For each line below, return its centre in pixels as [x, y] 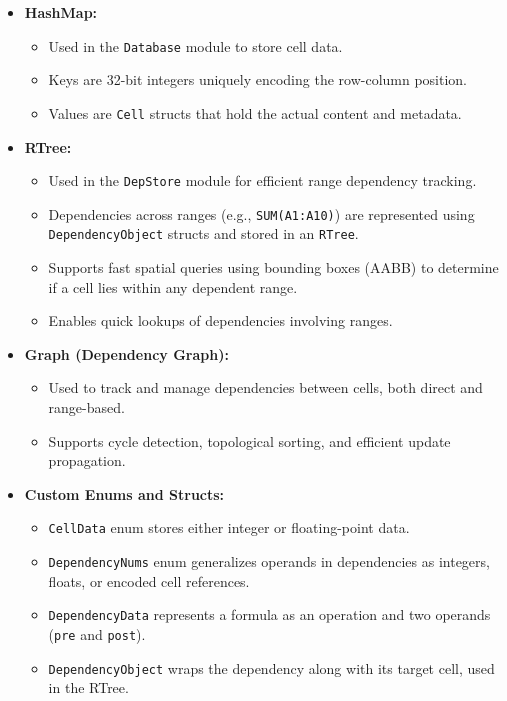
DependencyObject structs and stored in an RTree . [203, 233]
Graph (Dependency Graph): [126, 353]
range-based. [86, 407]
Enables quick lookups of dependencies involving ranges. [220, 320]
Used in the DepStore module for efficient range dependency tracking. [262, 180]
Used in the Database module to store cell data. [195, 45]
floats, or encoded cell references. [149, 580]
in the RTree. [88, 687]
